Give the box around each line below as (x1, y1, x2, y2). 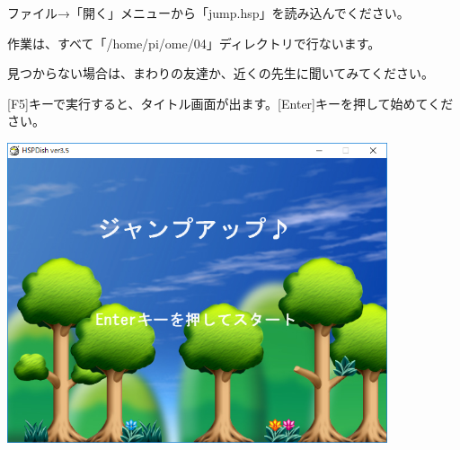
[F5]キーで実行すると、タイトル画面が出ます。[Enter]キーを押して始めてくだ (7, 93, 454, 112)
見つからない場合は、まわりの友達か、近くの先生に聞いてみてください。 (7, 64, 434, 83)
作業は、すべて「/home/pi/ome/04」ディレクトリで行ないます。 (7, 33, 381, 52)
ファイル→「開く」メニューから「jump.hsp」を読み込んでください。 (7, 4, 410, 22)
